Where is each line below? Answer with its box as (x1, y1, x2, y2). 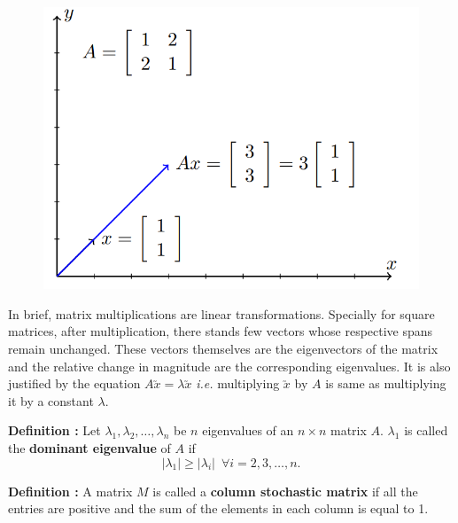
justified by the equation (8, 374, 141, 393)
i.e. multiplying (196, 374, 280, 393)
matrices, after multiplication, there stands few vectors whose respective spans (8, 322, 433, 340)
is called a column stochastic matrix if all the (152, 481, 418, 500)
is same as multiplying (325, 374, 446, 393)
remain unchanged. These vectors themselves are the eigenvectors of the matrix (8, 340, 439, 358)
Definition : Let (8, 421, 101, 440)
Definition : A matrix (8, 481, 133, 500)
